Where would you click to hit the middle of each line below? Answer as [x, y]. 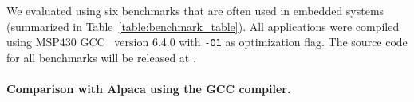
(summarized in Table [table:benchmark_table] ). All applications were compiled [203, 26]
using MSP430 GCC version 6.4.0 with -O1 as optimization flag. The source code [207, 42]
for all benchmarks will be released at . [101, 57]
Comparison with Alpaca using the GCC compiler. [149, 89]
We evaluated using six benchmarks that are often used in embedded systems [195, 10]
